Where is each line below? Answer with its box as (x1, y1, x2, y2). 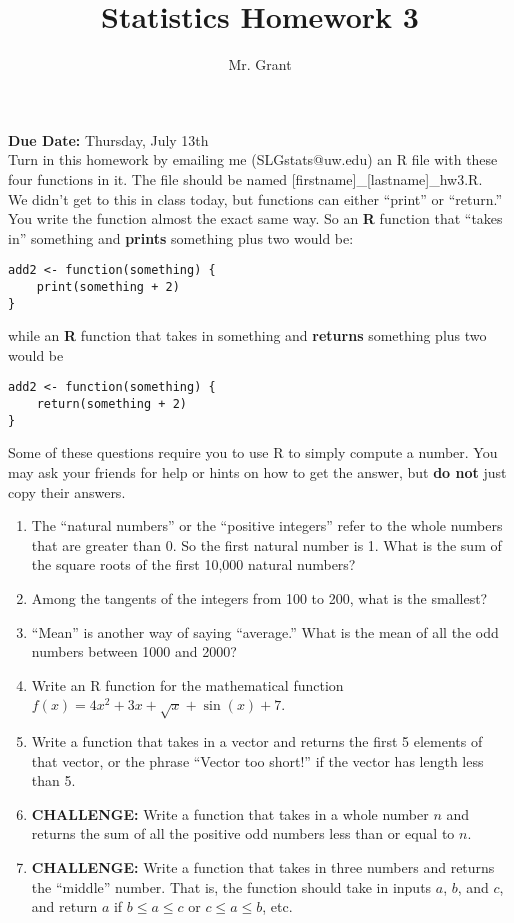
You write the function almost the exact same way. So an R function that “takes (8, 208, 503, 229)
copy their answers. (8, 481, 126, 502)
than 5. (31, 770, 76, 791)
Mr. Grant (228, 54, 292, 75)
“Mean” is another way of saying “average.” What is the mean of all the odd (31, 621, 499, 642)
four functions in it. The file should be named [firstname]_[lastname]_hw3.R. (8, 168, 483, 189)
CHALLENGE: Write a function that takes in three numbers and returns (31, 857, 495, 878)
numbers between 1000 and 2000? (31, 641, 237, 662)
